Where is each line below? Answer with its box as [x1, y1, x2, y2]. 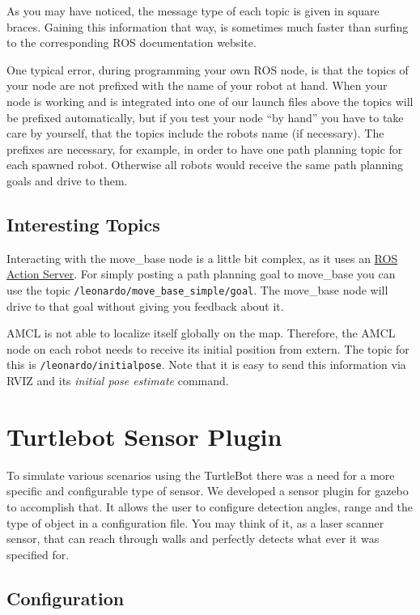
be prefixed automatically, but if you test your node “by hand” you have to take [6, 108, 404, 125]
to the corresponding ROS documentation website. [6, 34, 257, 51]
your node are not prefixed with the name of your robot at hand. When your [6, 77, 388, 94]
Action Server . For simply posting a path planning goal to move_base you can [6, 265, 396, 282]
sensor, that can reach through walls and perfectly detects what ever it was [6, 530, 380, 547]
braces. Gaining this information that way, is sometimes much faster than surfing [6, 18, 409, 35]
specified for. [6, 545, 70, 562]
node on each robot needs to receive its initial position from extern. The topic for [6, 340, 409, 357]
